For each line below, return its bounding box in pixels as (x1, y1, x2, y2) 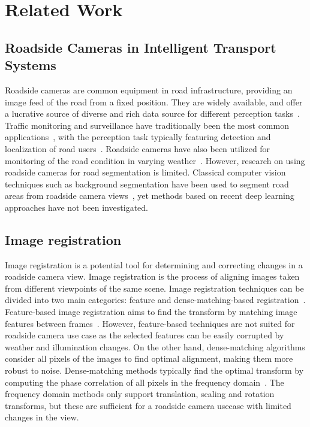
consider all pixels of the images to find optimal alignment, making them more (5, 352, 293, 365)
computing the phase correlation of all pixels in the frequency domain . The (5, 375, 284, 388)
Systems (5, 56, 56, 74)
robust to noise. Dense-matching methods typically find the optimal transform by (5, 364, 304, 377)
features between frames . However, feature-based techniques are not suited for (5, 317, 295, 329)
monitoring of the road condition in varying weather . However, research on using (5, 154, 305, 166)
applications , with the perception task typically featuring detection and (5, 131, 271, 143)
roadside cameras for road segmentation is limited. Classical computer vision (5, 166, 286, 178)
